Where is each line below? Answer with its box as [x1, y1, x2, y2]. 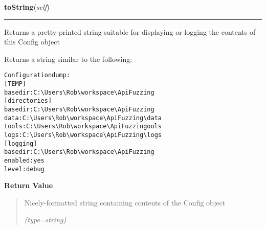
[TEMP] [4, 80, 26, 88]
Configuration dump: [4, 72, 70, 79]
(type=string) [24, 214, 66, 225]
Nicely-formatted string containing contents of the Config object [24, 197, 226, 208]
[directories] [4, 97, 52, 105]
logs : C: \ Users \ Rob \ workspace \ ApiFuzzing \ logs [4, 131, 162, 139]
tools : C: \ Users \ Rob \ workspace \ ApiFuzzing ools [4, 123, 162, 130]
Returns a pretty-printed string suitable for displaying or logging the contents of [4, 26, 256, 37]
